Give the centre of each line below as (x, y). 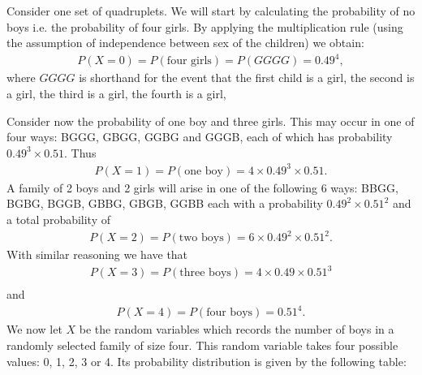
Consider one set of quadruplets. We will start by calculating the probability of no (211, 11)
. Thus (80, 152)
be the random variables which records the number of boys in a (237, 329)
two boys (201, 238)
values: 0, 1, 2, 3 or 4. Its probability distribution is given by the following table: (207, 361)
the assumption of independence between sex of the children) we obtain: (185, 43)
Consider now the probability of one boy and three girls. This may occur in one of (211, 121)
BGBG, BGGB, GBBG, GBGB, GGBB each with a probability (165, 203)
